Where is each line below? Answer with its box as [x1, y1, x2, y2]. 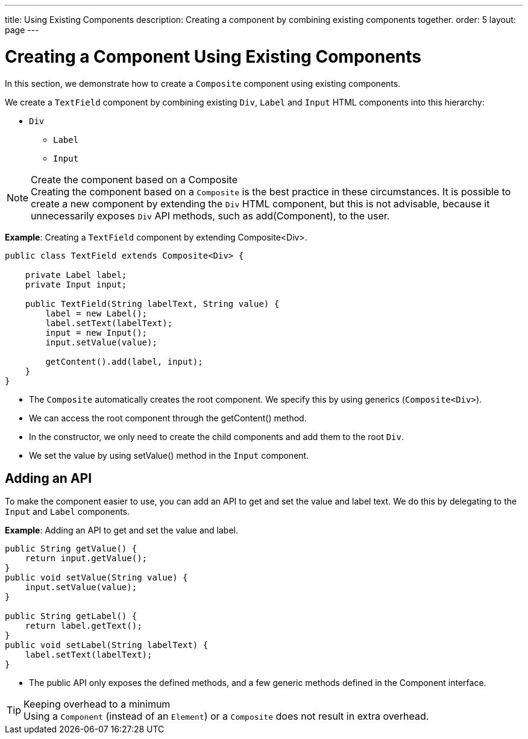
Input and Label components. [5, 506, 130, 517]
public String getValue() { [5, 544, 137, 554]
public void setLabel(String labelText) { [5, 640, 209, 650]
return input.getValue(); [25, 553, 148, 564]
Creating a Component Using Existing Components [5, 46, 421, 67]
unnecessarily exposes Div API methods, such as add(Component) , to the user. [31, 209, 390, 222]
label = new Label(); [45, 308, 148, 318]
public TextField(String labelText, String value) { [25, 298, 280, 309]
